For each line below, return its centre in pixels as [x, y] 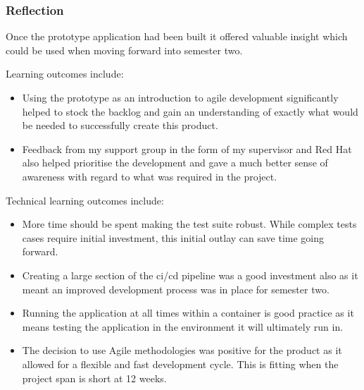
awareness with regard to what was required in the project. [150, 176]
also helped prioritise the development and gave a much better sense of [175, 163]
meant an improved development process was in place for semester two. [176, 289]
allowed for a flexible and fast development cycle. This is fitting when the [180, 364]
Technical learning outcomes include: [85, 200]
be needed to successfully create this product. [120, 125]
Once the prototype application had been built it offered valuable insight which [177, 36]
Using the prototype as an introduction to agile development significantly [180, 97]
